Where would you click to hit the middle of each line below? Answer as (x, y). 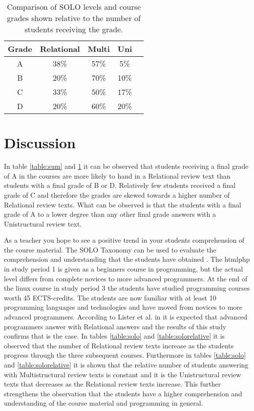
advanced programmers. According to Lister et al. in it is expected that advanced (126, 317)
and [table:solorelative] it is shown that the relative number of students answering (126, 365)
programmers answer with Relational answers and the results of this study (115, 326)
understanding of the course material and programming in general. (104, 403)
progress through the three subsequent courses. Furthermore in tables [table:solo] (125, 355)
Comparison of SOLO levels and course (74, 7)
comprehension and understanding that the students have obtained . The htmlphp (127, 259)
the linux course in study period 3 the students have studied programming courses (127, 288)
